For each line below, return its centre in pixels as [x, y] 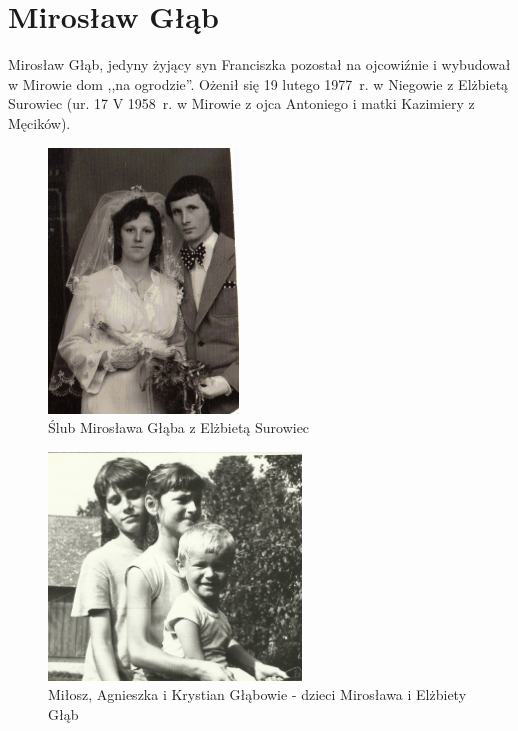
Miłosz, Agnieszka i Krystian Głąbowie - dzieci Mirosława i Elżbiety [257, 694]
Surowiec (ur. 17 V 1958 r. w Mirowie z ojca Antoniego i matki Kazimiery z [241, 103]
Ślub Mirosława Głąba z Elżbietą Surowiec [179, 427]
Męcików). [39, 122]
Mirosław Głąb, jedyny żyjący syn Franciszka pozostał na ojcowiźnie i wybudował [259, 64]
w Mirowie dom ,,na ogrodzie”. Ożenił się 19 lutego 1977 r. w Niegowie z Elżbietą [258, 83]
